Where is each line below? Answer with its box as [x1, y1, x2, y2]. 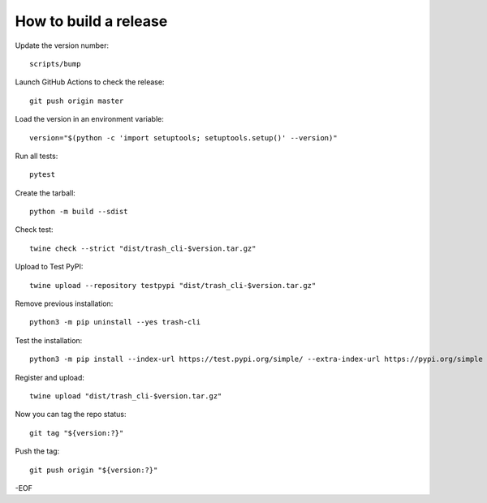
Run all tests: [15, 151, 58, 161]
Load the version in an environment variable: [15, 114, 164, 124]
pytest [29, 170, 56, 179]
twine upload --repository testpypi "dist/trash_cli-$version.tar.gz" [29, 281, 317, 290]
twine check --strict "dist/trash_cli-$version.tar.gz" [29, 243, 256, 253]
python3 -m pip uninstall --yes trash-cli [29, 317, 201, 327]
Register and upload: [15, 372, 85, 382]
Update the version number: [15, 41, 110, 50]
